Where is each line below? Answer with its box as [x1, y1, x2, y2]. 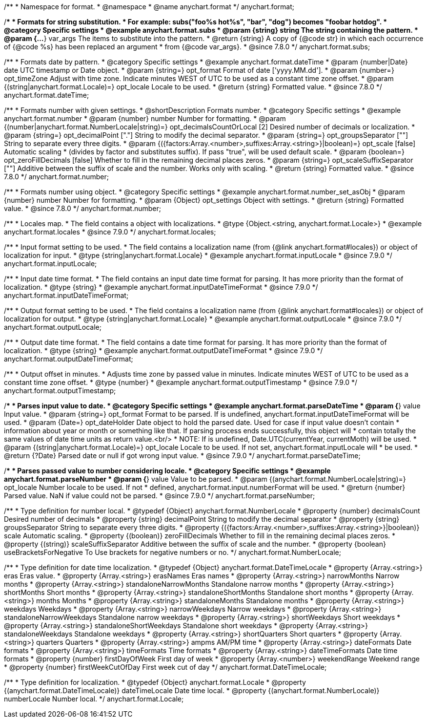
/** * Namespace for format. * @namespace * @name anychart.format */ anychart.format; [4, 2, 295, 11]
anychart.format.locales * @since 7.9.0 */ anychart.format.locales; [4, 228, 216, 236]
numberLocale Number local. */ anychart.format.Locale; [4, 695, 184, 703]
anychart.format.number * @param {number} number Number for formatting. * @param [4, 114, 286, 123]
